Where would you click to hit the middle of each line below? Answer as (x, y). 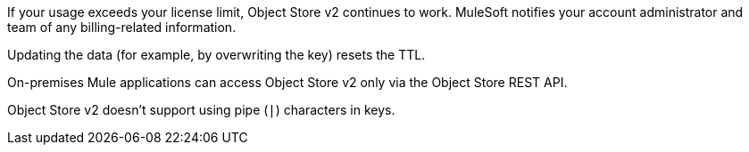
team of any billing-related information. (122, 27)
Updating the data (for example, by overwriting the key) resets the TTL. (216, 55)
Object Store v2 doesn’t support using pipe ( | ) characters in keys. (201, 110)
